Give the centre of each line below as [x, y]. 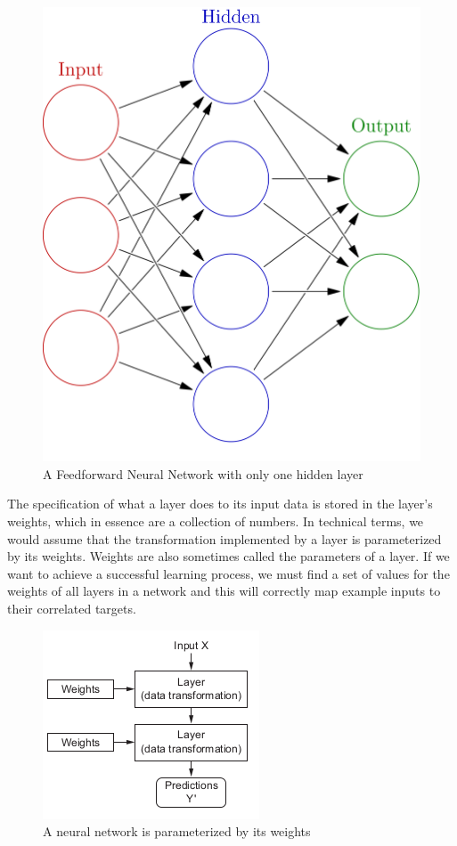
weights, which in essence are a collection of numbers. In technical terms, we [216, 521]
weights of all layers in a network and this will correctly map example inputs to [224, 591]
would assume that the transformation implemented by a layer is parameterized [224, 538]
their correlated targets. [72, 608]
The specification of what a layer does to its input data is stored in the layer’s [220, 504]
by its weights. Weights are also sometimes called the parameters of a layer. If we [228, 556]
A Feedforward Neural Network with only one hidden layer [203, 473]
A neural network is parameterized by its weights [177, 831]
